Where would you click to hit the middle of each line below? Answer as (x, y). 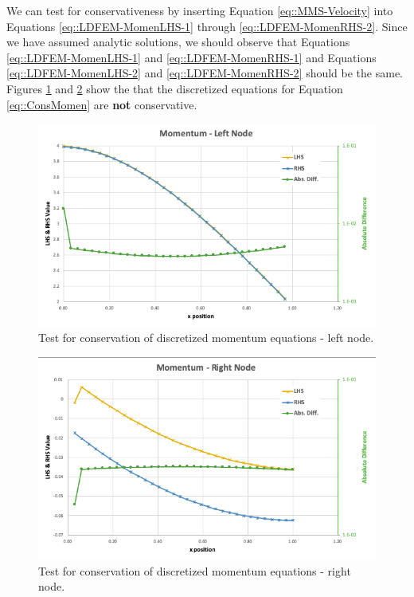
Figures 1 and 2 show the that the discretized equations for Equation (175, 88)
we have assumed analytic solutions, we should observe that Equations (178, 42)
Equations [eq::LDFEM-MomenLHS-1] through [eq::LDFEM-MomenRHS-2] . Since (207, 26)
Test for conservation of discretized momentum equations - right (195, 570)
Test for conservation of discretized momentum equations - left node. (206, 338)
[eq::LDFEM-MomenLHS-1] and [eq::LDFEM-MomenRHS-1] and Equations (191, 57)
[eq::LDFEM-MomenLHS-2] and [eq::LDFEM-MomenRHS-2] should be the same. (205, 73)
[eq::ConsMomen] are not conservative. (102, 104)
